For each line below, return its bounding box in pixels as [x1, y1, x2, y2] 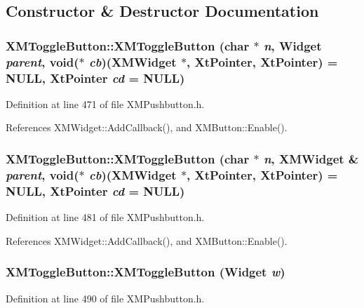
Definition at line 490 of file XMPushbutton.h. [6, 290, 205, 305]
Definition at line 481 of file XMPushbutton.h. [6, 210, 205, 225]
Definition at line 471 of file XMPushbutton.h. [6, 96, 205, 111]
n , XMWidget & [263, 149, 359, 167]
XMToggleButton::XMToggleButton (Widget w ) [6, 263, 285, 281]
